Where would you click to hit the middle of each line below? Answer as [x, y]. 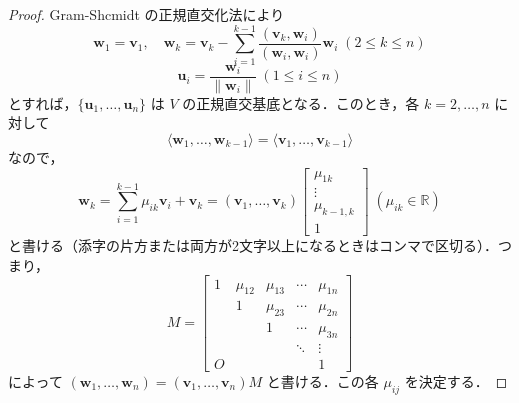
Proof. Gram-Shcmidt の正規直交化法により [146, 14]
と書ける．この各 [322, 381]
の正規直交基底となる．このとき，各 [301, 102]
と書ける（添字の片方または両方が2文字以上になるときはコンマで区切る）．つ [260, 245]
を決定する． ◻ [456, 381]
